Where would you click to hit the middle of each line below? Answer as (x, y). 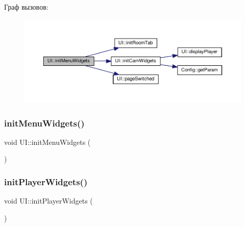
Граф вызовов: (26, 7)
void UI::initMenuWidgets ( (47, 142)
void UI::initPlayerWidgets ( (48, 201)
